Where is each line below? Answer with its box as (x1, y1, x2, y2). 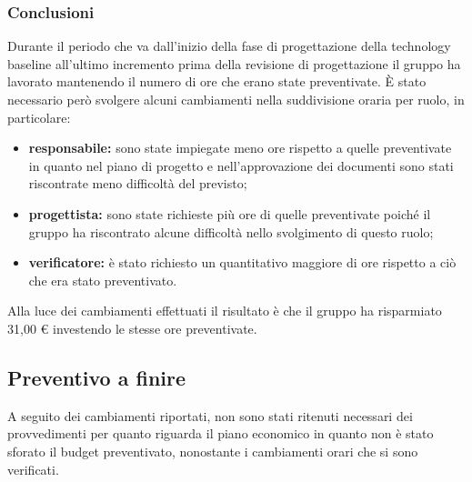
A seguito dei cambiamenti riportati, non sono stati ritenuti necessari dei (7, 406, 413, 425)
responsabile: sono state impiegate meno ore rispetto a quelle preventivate (28, 138, 452, 157)
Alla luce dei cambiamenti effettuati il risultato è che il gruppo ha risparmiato (7, 301, 442, 320)
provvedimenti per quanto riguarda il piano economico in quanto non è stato (7, 424, 434, 443)
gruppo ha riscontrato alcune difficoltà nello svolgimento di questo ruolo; (28, 222, 434, 241)
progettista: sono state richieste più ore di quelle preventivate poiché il (28, 204, 431, 223)
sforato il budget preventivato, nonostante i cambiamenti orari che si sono (7, 441, 418, 460)
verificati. (7, 459, 59, 478)
